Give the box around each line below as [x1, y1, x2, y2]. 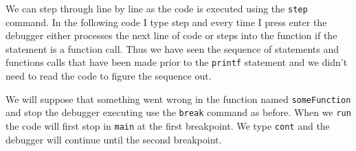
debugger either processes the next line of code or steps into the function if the [5, 28, 337, 43]
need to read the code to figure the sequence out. [5, 69, 212, 83]
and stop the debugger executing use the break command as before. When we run [5, 105, 351, 119]
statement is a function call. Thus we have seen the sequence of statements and [5, 41, 340, 56]
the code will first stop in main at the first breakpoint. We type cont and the [5, 119, 330, 132]
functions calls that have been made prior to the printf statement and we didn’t [5, 55, 348, 69]
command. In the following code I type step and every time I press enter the [5, 14, 327, 29]
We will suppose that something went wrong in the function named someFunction [5, 91, 351, 106]
